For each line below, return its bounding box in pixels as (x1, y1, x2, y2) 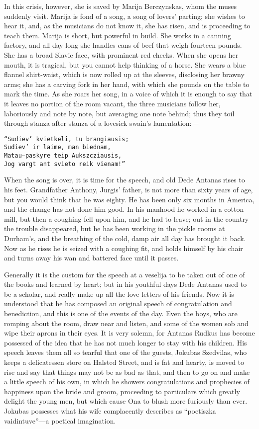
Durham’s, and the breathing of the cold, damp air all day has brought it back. (4, 233, 246, 243)
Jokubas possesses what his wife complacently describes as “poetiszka (4, 406, 216, 416)
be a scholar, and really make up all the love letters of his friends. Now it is (4, 288, 234, 299)
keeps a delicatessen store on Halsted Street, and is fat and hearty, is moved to (4, 357, 245, 367)
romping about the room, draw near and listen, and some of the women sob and (4, 318, 249, 328)
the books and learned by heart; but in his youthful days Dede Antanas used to (4, 279, 247, 289)
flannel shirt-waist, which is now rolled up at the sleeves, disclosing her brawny (4, 69, 245, 80)
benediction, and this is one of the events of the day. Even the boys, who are (4, 308, 238, 319)
